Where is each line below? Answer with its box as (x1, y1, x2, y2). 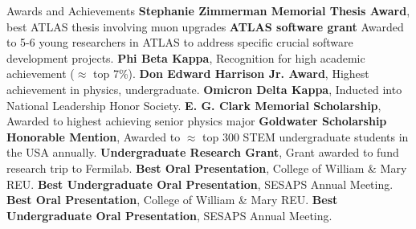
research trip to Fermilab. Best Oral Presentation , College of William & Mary (6, 159, 407, 176)
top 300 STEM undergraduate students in (202, 128, 409, 145)
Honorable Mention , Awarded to (6, 128, 181, 145)
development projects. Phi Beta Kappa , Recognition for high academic (6, 49, 365, 66)
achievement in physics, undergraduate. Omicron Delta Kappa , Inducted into (6, 80, 402, 97)
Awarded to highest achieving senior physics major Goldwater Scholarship (6, 112, 387, 129)
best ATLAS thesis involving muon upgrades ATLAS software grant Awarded (6, 18, 404, 35)
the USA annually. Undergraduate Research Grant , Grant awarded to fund (6, 144, 399, 161)
